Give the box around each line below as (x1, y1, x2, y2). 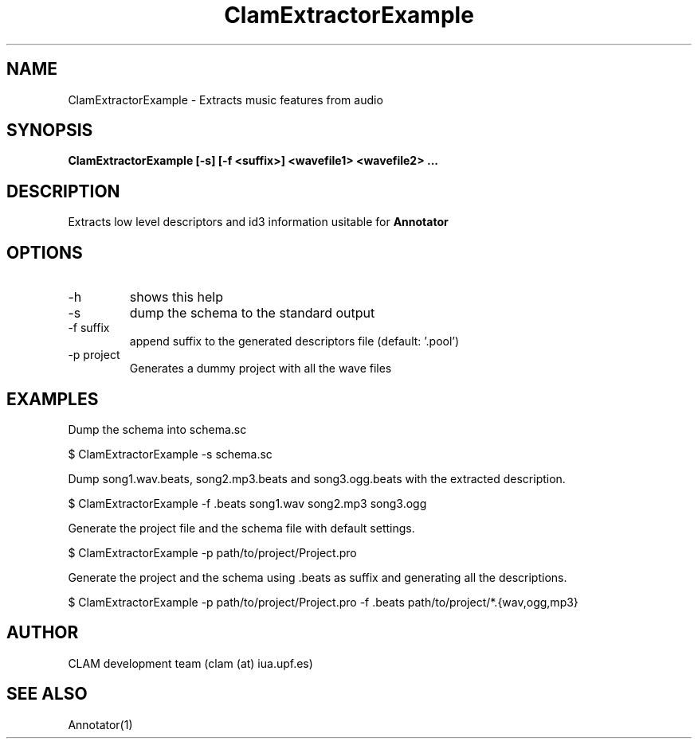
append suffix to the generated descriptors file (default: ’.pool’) (129, 334, 460, 349)
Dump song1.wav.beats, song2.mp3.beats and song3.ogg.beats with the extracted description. (68, 471, 566, 486)
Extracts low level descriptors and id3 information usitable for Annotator (68, 215, 449, 229)
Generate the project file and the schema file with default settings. (68, 521, 415, 535)
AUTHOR (6, 622, 79, 643)
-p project (68, 348, 120, 362)
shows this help (129, 289, 224, 306)
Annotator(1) (68, 717, 133, 731)
